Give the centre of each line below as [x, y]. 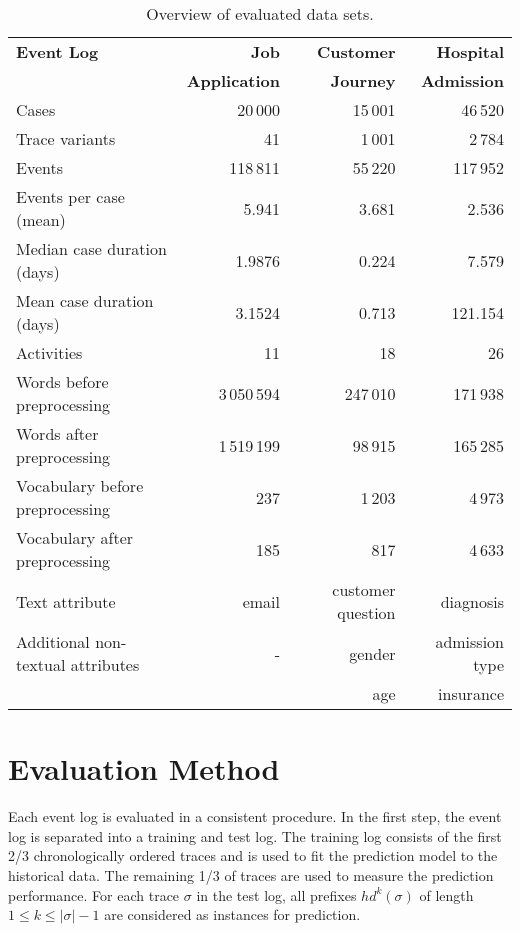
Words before [62, 381]
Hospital [470, 51]
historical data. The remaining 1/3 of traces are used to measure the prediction [251, 874]
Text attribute [66, 601]
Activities [49, 352]
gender [372, 653]
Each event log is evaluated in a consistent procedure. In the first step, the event [255, 816]
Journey [363, 80]
